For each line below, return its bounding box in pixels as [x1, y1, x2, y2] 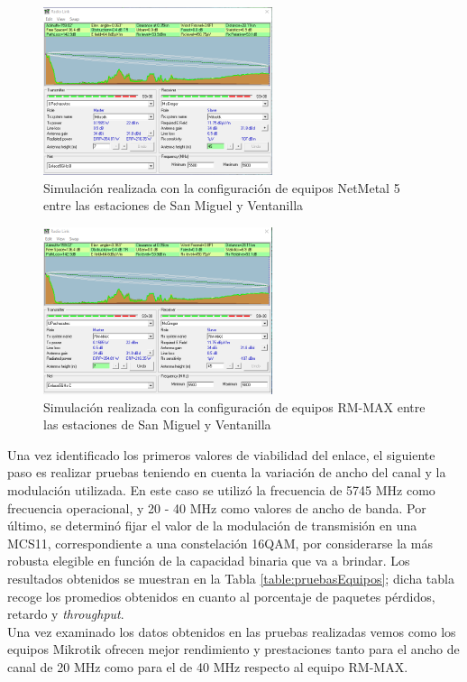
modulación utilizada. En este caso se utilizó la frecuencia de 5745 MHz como [7, 481, 435, 500]
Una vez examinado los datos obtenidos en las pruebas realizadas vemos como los [7, 622, 456, 641]
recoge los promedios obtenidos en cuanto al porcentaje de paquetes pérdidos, [7, 586, 435, 605]
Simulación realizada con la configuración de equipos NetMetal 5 [43, 178, 400, 197]
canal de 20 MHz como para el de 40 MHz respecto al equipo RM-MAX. [7, 657, 408, 676]
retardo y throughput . [7, 604, 124, 623]
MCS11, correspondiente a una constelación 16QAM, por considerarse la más [7, 533, 433, 552]
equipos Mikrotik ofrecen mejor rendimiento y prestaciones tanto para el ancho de [7, 640, 460, 659]
